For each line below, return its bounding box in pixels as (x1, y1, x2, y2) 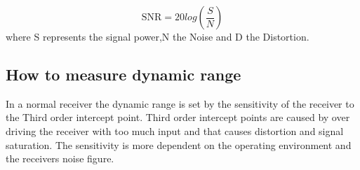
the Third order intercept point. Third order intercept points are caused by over (6, 110, 350, 125)
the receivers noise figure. (6, 151, 114, 166)
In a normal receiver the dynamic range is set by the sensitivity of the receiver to (6, 96, 354, 111)
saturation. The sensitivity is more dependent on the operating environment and (6, 137, 352, 152)
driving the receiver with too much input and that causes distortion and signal (6, 123, 344, 138)
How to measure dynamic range (6, 63, 241, 85)
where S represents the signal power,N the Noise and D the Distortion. (6, 29, 309, 43)
